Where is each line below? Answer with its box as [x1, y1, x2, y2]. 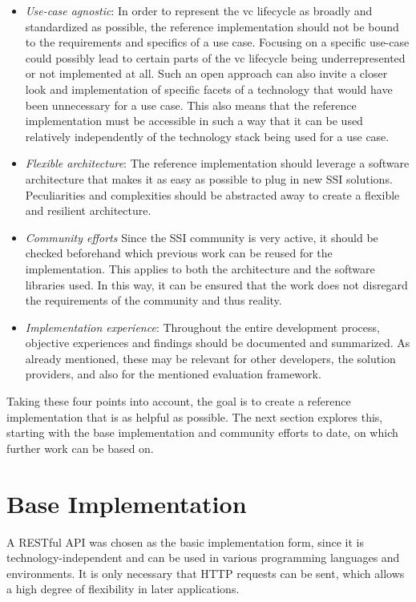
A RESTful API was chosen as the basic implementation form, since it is [6, 533, 364, 550]
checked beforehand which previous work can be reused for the [25, 244, 333, 261]
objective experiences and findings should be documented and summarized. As [25, 334, 410, 351]
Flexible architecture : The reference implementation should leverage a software [25, 155, 410, 172]
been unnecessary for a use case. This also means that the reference [25, 96, 357, 113]
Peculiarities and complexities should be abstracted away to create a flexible [25, 186, 400, 203]
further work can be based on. [6, 439, 154, 456]
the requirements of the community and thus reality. [25, 292, 282, 309]
